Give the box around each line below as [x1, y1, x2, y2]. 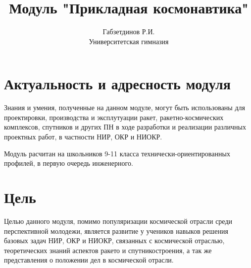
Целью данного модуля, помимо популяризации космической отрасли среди [4, 215, 233, 226]
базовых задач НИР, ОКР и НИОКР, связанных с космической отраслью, [4, 235, 225, 246]
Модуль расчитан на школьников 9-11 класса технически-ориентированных [4, 148, 230, 158]
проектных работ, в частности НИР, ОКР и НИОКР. [4, 132, 162, 142]
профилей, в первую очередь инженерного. [4, 158, 133, 168]
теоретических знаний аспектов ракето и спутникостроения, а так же [4, 245, 212, 255]
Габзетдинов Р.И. [102, 26, 155, 37]
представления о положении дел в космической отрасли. [4, 255, 174, 265]
